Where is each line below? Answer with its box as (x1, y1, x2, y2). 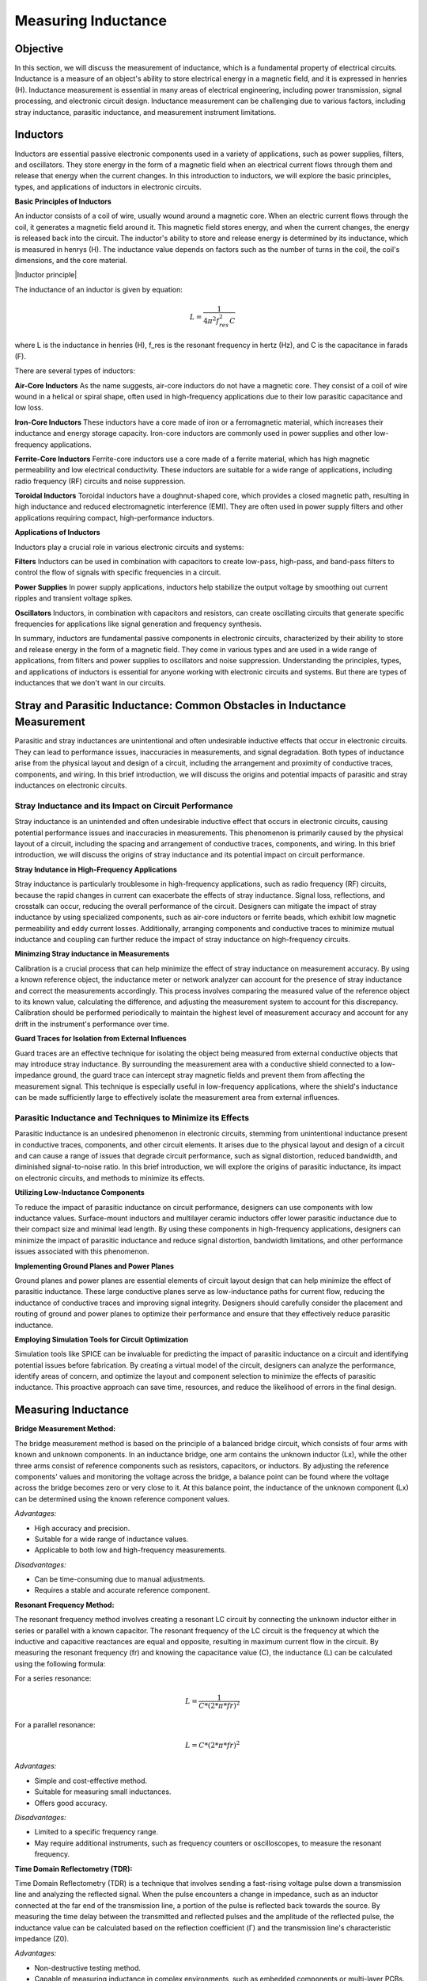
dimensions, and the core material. (14, 256, 128, 265)
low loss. (14, 403, 43, 412)
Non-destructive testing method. (34, 1963, 142, 1972)
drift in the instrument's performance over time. (14, 1019, 170, 1029)
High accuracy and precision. (34, 1523, 130, 1533)
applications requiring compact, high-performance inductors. (14, 513, 214, 522)
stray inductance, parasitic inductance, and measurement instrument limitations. (14, 107, 277, 116)
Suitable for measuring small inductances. (34, 1787, 172, 1796)
